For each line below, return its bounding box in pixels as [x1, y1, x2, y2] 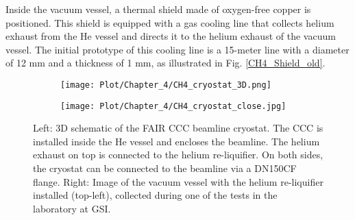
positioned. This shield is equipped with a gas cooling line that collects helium [5, 15, 334, 29]
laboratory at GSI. [33, 201, 111, 215]
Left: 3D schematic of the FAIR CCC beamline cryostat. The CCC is [33, 121, 323, 135]
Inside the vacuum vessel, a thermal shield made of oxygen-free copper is [5, 2, 311, 16]
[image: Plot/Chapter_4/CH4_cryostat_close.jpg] [60, 101, 286, 111]
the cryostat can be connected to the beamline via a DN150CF [33, 161, 297, 175]
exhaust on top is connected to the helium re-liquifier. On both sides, [33, 147, 323, 162]
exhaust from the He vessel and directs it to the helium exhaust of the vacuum [5, 29, 336, 43]
